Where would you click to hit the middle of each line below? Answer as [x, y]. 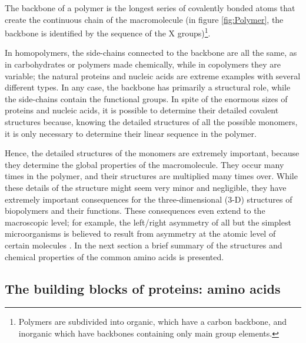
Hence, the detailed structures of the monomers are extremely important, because [152, 153]
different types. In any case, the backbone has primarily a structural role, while [148, 87]
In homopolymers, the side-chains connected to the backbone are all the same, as [151, 53]
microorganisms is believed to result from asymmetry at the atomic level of [140, 233]
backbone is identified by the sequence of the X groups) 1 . [108, 32]
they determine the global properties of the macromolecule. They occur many [144, 164]
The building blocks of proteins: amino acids [143, 288]
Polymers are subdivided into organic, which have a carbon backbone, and [152, 322]
